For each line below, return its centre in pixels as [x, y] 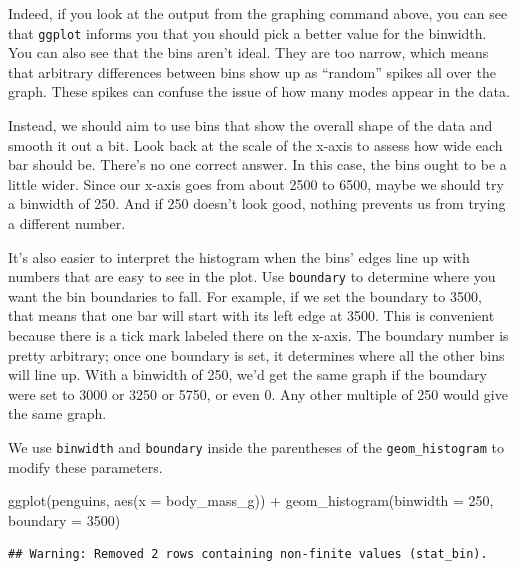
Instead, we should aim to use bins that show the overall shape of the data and [250, 125]
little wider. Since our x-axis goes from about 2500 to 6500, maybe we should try [256, 183]
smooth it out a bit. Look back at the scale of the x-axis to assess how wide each [255, 144]
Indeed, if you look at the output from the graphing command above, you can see [258, 13]
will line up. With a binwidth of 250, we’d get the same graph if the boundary [247, 374]
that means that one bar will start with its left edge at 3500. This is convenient [251, 315]
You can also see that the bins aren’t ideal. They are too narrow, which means [248, 52]
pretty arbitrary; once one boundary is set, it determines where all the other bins [256, 354]
